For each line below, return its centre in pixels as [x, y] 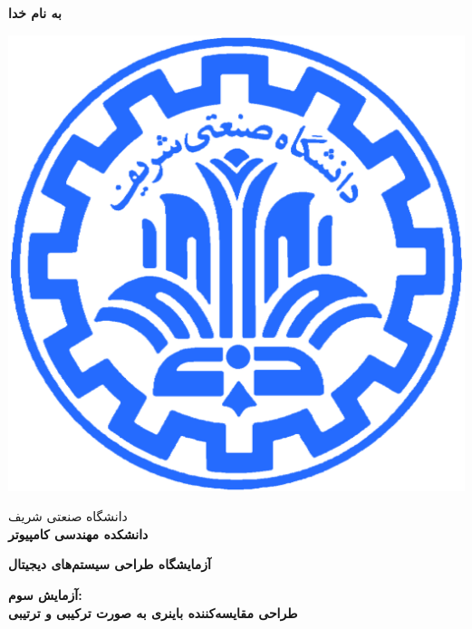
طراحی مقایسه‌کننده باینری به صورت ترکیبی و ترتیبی [153, 612]
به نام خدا [35, 13]
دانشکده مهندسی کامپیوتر [78, 533]
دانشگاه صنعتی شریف [68, 516]
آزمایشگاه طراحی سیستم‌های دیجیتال [110, 564]
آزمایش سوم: [45, 594]
